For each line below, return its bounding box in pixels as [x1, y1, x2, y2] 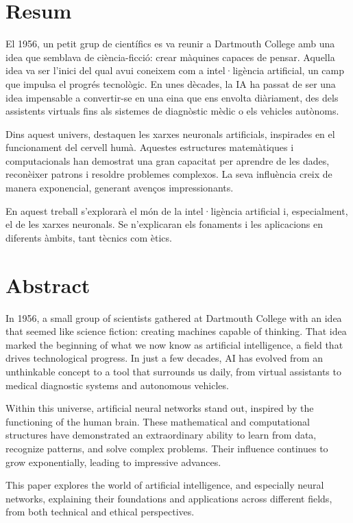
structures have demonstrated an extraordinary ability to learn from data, [5, 428, 317, 442]
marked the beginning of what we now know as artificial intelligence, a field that [5, 337, 343, 351]
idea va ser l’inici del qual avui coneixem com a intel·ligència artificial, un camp [5, 63, 345, 78]
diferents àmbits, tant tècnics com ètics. [5, 230, 172, 244]
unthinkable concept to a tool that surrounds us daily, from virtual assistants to [5, 364, 341, 378]
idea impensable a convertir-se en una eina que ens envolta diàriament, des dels [5, 90, 339, 104]
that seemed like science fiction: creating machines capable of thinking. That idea [5, 324, 347, 338]
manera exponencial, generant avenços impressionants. [5, 181, 234, 195]
